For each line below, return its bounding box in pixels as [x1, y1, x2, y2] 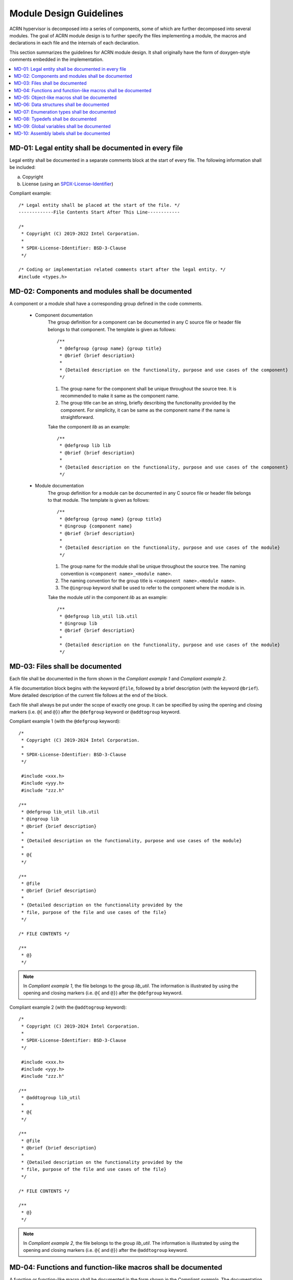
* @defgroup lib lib [59, 443, 111, 449]
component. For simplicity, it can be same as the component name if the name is [60, 407, 230, 413]
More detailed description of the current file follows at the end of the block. [9, 692, 168, 698]
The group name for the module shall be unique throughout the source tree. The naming [60, 563, 246, 569]
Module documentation [35, 483, 84, 489]
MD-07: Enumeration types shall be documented [14, 109, 116, 115]
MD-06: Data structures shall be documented [14, 101, 110, 108]
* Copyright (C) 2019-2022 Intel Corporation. [21, 231, 140, 237]
